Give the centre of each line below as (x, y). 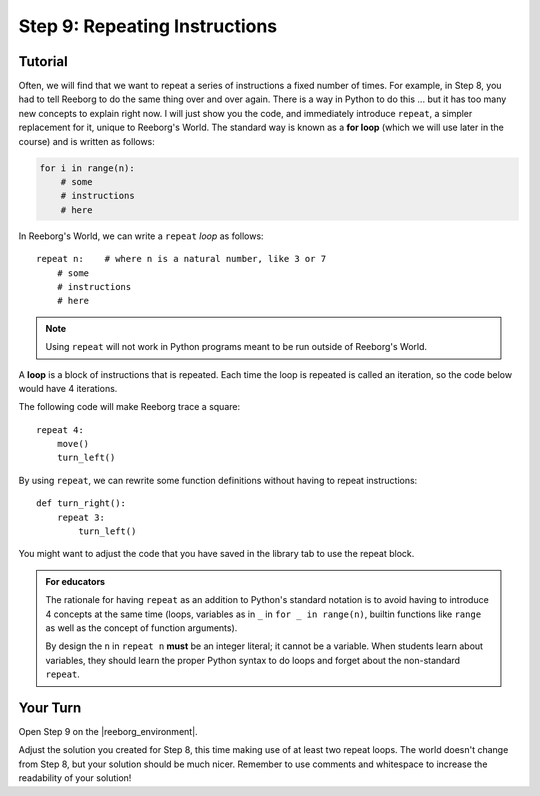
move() (73, 444)
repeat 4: (60, 429)
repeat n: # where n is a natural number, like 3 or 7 (181, 259)
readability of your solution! (75, 778)
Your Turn (50, 707)
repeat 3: (80, 517)
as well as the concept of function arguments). (141, 627)
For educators (75, 581)
